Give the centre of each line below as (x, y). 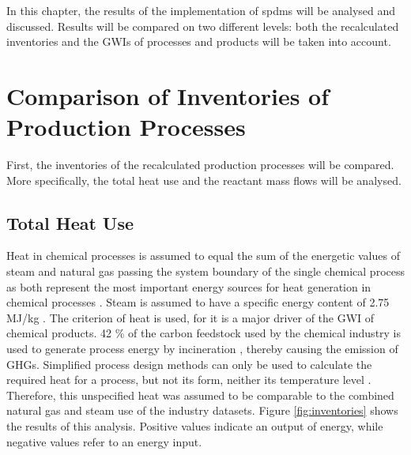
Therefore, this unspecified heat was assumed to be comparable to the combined (200, 395)
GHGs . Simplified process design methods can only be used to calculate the (189, 364)
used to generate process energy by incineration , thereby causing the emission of (202, 349)
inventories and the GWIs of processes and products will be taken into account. (199, 41)
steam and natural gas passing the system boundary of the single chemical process (205, 271)
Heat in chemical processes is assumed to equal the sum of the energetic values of (203, 256)
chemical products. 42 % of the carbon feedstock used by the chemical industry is (204, 333)
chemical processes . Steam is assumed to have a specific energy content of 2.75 (198, 302)
